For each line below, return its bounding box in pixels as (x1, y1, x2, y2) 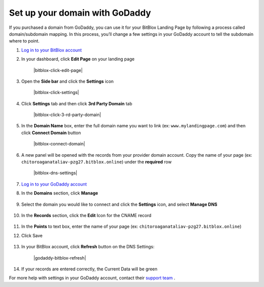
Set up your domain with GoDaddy (9, 7, 151, 18)
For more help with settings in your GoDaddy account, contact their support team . (9, 275, 176, 281)
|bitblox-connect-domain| (33, 141, 86, 147)
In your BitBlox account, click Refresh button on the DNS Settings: (21, 244, 155, 250)
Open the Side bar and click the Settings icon (21, 78, 114, 84)
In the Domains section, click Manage (21, 190, 98, 196)
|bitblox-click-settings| (33, 90, 79, 96)
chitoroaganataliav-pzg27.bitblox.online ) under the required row (21, 159, 172, 165)
